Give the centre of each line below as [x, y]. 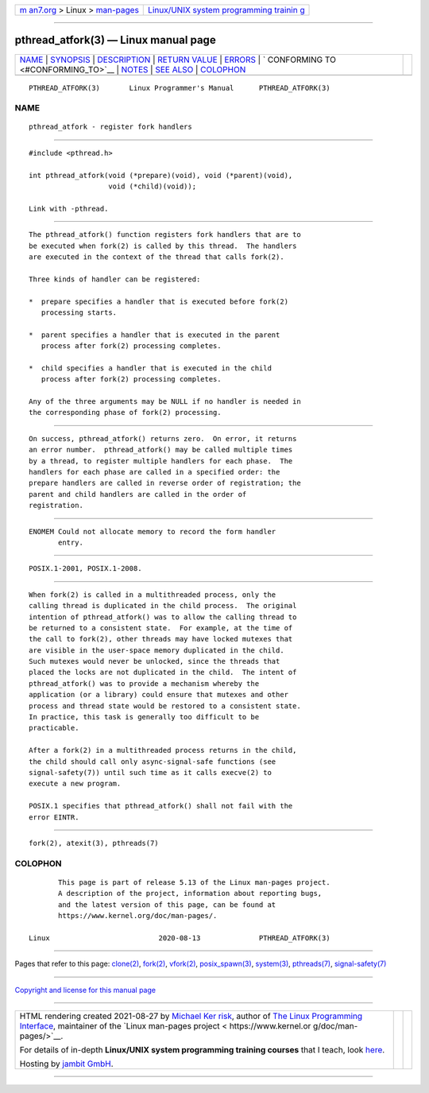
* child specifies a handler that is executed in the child [150, 368]
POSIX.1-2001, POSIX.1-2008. [85, 569]
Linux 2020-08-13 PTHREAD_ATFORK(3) [180, 938]
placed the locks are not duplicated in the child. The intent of [163, 672]
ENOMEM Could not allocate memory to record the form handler [153, 531]
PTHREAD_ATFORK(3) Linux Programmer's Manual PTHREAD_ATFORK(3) [180, 88]
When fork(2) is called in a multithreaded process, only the [153, 595]
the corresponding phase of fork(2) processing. [125, 413]
